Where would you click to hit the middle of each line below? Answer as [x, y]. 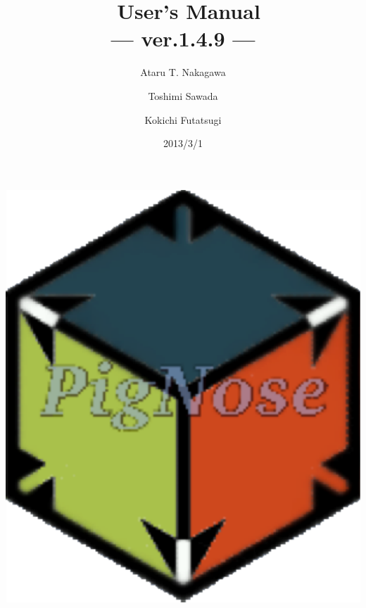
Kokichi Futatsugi [183, 119]
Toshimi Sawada [183, 95]
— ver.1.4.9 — [183, 38]
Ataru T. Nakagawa [183, 72]
